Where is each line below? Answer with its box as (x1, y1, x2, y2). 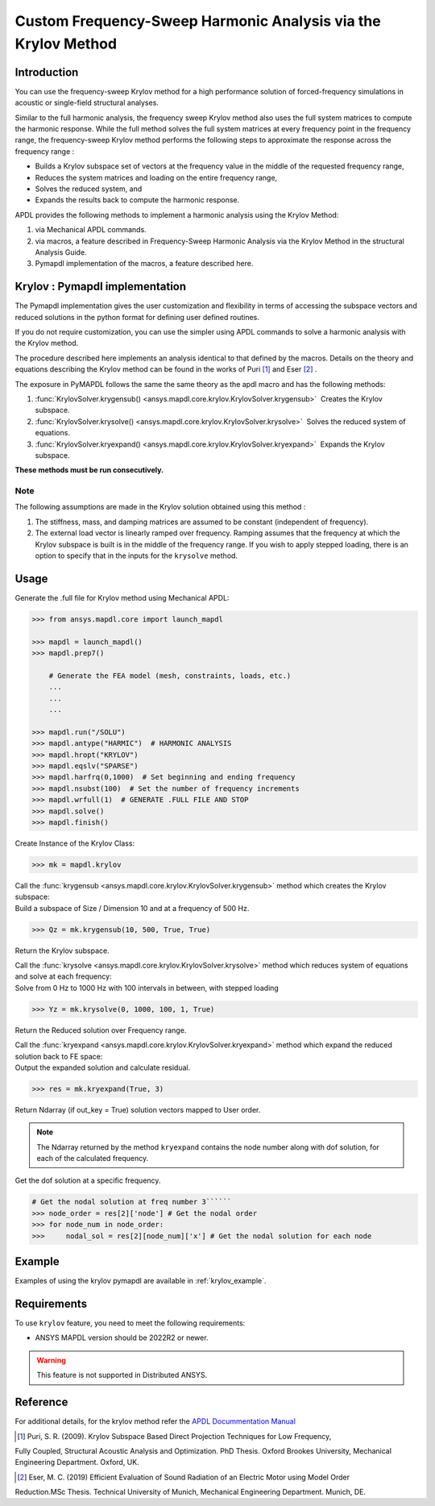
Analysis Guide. (35, 247, 88, 257)
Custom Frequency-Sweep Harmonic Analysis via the (14, 12, 382, 30)
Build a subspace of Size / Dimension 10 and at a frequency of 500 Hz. (14, 903, 250, 913)
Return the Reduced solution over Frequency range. (14, 1025, 187, 1035)
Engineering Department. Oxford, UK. (14, 1458, 140, 1467)
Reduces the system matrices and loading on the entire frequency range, (35, 173, 278, 182)
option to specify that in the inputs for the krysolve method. (35, 551, 238, 560)
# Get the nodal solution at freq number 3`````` (31, 1197, 232, 1207)
